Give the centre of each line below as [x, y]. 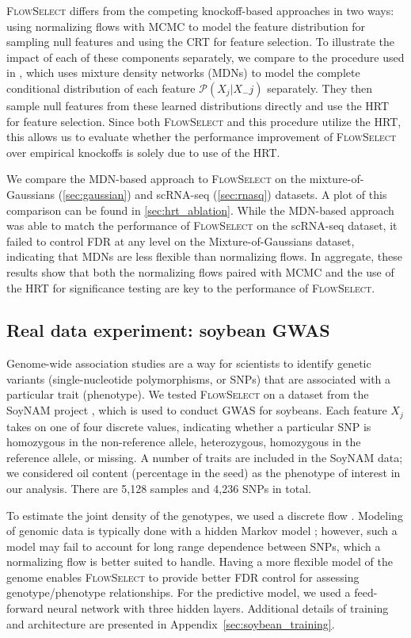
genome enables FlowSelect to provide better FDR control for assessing [183, 577]
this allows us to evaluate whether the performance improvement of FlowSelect [202, 137]
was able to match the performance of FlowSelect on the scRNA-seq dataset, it [202, 225]
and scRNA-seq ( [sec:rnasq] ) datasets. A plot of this [261, 194]
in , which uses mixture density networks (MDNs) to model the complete [183, 73]
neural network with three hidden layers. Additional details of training [218, 608]
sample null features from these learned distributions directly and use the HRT [198, 105]
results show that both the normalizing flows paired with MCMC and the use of [200, 271]
